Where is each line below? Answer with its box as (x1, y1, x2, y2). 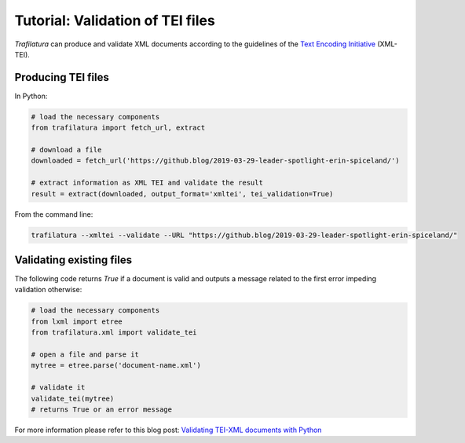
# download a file (31, 145, 102, 154)
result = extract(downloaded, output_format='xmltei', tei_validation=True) (31, 189, 334, 198)
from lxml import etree (31, 317, 123, 326)
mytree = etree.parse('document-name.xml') (31, 361, 202, 370)
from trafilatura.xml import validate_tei (31, 328, 197, 337)
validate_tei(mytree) (31, 394, 115, 403)
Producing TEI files (14, 71, 110, 84)
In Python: (14, 91, 48, 101)
